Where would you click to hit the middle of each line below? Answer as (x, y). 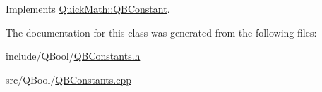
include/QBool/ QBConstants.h (73, 56)
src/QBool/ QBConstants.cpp (69, 79)
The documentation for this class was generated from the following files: (161, 32)
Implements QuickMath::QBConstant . (88, 8)
